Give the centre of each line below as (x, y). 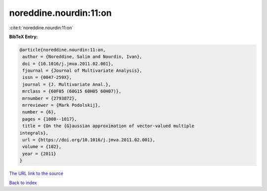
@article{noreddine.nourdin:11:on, (63, 50)
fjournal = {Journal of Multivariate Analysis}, (82, 71)
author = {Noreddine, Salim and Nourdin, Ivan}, (82, 57)
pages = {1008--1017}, (50, 119)
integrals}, (34, 133)
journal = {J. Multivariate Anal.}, (67, 84)
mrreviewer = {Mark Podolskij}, (62, 105)
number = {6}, (39, 112)
